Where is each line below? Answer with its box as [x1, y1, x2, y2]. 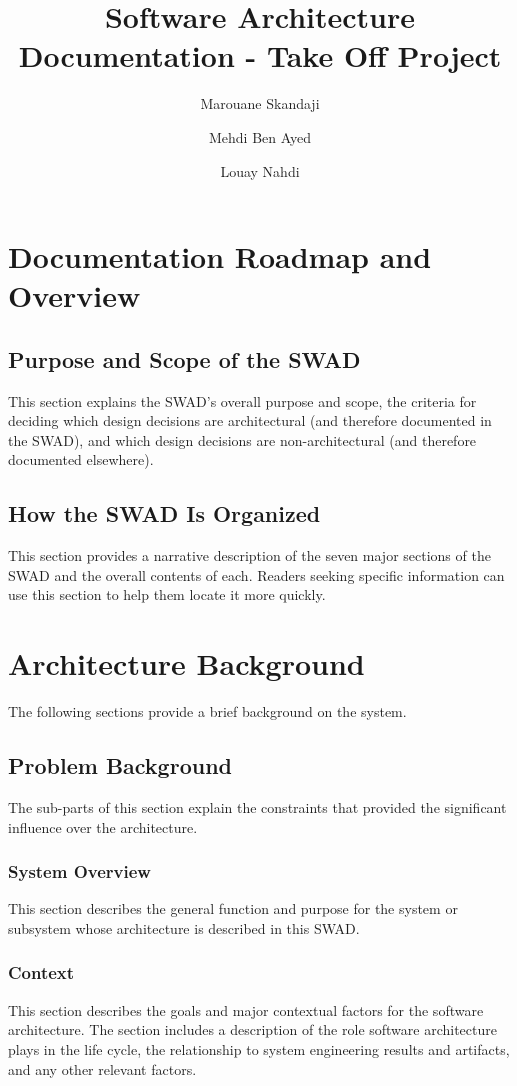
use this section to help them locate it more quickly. [8, 584, 326, 605]
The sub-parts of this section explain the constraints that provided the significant [8, 796, 507, 817]
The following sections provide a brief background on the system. [8, 701, 407, 722]
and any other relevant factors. [8, 1058, 197, 1079]
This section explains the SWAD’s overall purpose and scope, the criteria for [8, 390, 477, 411]
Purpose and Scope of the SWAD [8, 343, 361, 374]
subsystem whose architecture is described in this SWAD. [8, 917, 360, 938]
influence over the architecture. [8, 816, 198, 837]
